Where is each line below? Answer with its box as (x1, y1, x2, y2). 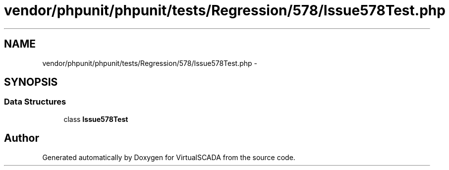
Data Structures (4, 97, 66, 107)
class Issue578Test (63, 114, 128, 123)
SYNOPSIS (4, 76, 58, 89)
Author (4, 132, 39, 145)
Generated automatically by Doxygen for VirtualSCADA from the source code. (42, 153, 295, 162)
